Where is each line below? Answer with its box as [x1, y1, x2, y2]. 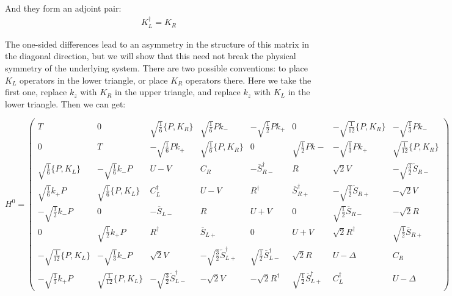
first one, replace [5, 85, 67, 98]
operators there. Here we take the [185, 73, 312, 86]
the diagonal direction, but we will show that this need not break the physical [5, 49, 296, 62]
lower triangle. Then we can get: [5, 97, 126, 110]
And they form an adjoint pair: [5, 2, 122, 14]
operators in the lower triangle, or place [20, 73, 168, 86]
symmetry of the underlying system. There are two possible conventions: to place [5, 62, 308, 74]
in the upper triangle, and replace [114, 85, 241, 98]
